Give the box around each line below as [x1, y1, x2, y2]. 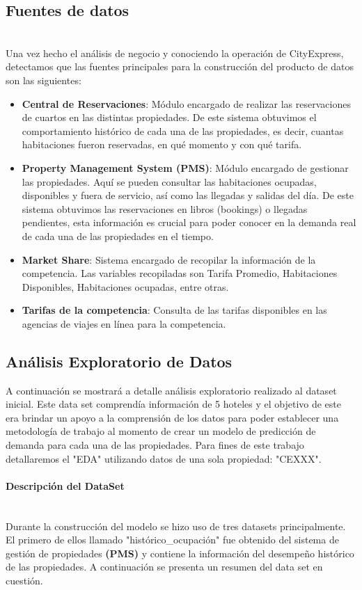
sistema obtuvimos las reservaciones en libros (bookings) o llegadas [22, 201, 308, 216]
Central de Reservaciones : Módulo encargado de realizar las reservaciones [22, 96, 351, 111]
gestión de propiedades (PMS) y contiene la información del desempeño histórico [6, 545, 354, 560]
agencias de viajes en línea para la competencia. [22, 316, 226, 330]
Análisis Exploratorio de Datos [6, 350, 233, 372]
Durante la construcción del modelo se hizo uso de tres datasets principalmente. [6, 518, 346, 533]
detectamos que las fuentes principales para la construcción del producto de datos [6, 59, 354, 74]
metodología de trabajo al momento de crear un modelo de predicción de [6, 424, 316, 438]
